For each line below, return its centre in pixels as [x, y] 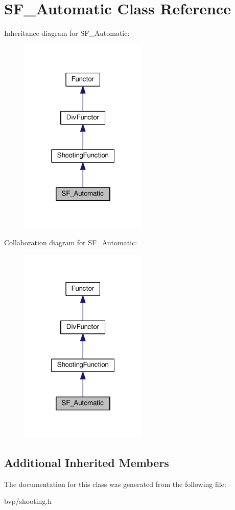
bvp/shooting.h [28, 501]
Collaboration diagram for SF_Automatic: [71, 242]
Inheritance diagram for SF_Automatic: [67, 33]
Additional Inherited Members [87, 463]
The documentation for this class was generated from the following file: [115, 484]
